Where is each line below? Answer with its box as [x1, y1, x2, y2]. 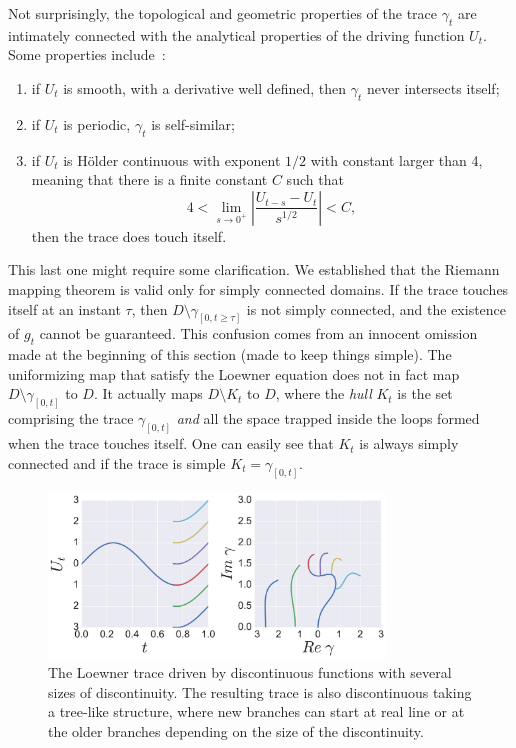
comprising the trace [8, 408, 134, 429]
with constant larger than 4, [310, 149, 483, 170]
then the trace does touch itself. [31, 225, 227, 246]
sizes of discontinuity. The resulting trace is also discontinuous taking [48, 681, 472, 702]
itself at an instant [8, 298, 121, 319]
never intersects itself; [367, 77, 500, 98]
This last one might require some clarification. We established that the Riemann [8, 259, 500, 280]
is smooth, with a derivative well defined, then [63, 77, 347, 98]
